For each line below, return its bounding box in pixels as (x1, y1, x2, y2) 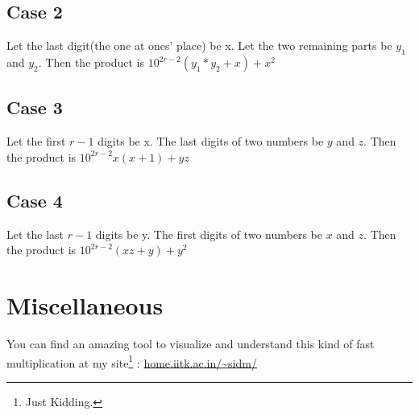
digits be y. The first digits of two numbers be (95, 225, 322, 242)
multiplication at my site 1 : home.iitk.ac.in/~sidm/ (6, 351, 257, 371)
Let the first (6, 133, 66, 150)
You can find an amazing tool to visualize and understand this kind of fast (6, 335, 375, 351)
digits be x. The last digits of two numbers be (97, 133, 324, 150)
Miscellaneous (6, 288, 164, 321)
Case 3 (6, 95, 63, 120)
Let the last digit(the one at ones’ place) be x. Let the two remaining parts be (6, 37, 392, 54)
